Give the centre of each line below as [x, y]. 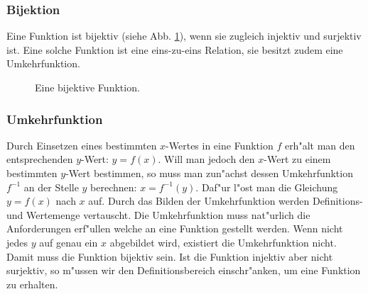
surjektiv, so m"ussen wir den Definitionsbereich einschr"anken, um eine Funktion [184, 270]
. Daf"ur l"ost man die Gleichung [267, 187]
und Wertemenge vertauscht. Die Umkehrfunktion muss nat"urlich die [158, 214]
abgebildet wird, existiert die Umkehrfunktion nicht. [223, 242]
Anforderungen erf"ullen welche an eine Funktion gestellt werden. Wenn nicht [175, 228]
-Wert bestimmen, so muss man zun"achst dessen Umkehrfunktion [209, 173]
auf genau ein [69, 242]
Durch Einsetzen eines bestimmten [82, 145]
